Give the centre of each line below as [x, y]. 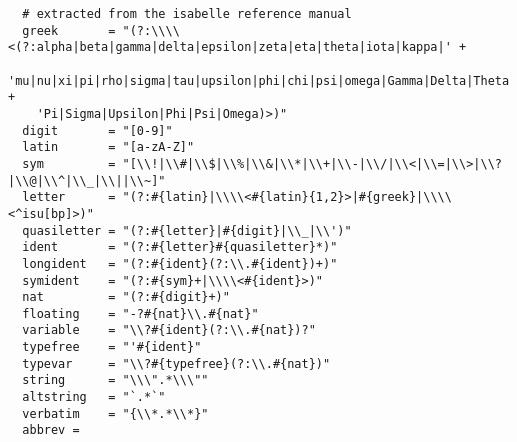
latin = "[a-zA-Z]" [108, 147]
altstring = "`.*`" [94, 397]
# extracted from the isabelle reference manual [187, 14]
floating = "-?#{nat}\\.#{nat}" [140, 313]
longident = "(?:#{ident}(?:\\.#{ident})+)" [180, 263]
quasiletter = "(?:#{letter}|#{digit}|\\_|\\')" [187, 230]
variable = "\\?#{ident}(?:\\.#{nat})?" [169, 330]
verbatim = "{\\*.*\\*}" [115, 413]
